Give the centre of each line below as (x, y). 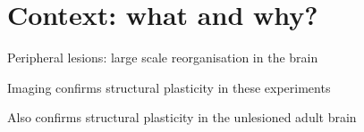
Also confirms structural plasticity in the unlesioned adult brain (182, 117)
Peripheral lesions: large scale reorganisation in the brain (163, 58)
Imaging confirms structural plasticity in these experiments (169, 87)
